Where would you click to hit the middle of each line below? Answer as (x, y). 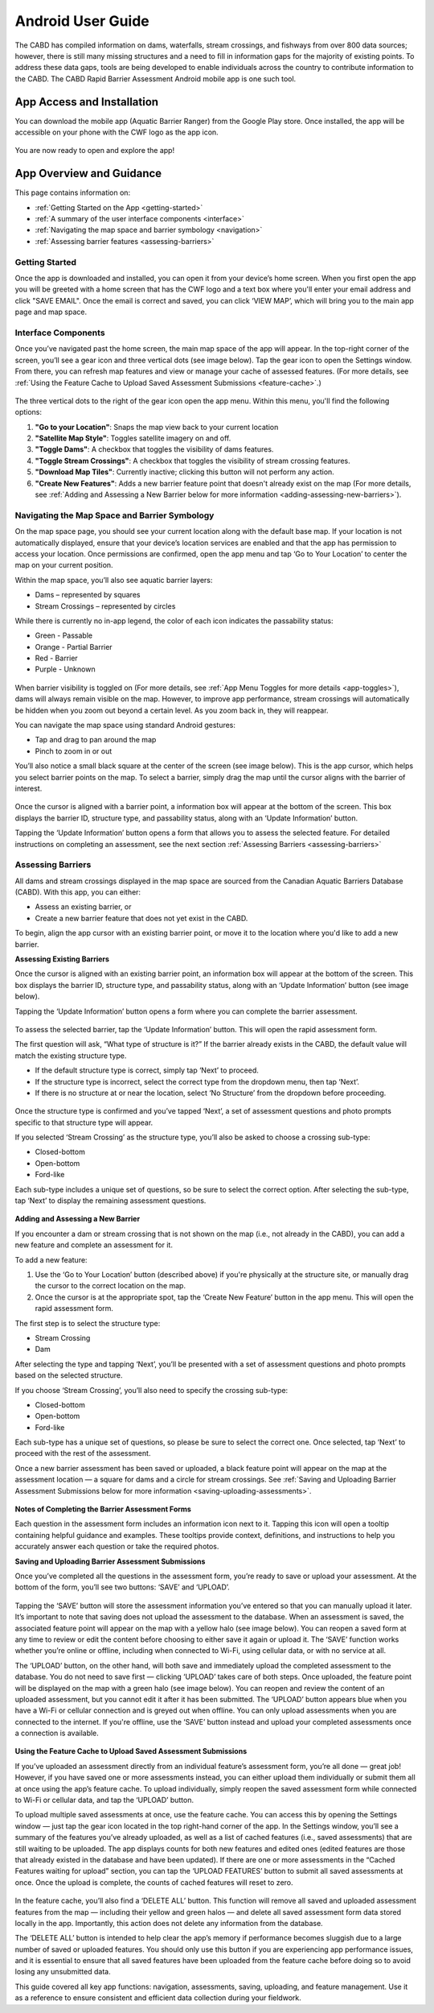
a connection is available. (57, 1733)
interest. (29, 788)
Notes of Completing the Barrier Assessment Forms (103, 1509)
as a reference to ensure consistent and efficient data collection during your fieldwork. (158, 1998)
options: (29, 412)
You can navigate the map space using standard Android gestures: (125, 725)
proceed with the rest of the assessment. (83, 1453)
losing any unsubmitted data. (63, 1972)
